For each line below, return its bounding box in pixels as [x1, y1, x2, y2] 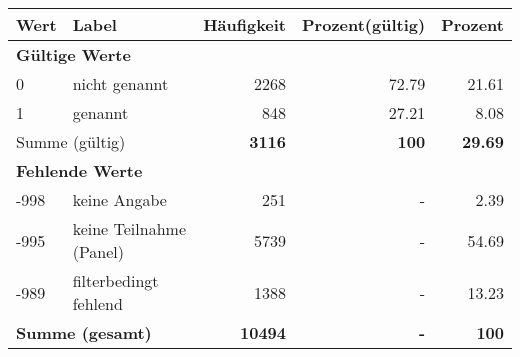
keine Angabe [72, 188, 167, 211]
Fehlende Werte [16, 159, 143, 182]
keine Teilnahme [72, 217, 186, 240]
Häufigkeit [203, 13, 287, 36]
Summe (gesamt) [16, 321, 152, 344]
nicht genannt [72, 72, 169, 95]
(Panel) [72, 240, 125, 263]
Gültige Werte [16, 43, 131, 66]
